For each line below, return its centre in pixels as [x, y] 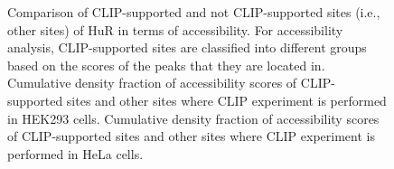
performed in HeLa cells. [75, 153]
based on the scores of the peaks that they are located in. [166, 65]
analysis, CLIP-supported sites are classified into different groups [187, 47]
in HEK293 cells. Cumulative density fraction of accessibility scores [193, 118]
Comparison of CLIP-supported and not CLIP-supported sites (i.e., [194, 12]
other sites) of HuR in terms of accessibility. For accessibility [175, 29]
